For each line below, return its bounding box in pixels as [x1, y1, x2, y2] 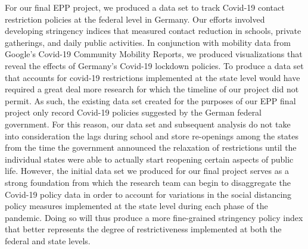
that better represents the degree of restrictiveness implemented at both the [5, 223, 282, 235]
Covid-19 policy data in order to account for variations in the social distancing [5, 188, 292, 200]
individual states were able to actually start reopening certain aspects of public [5, 152, 294, 165]
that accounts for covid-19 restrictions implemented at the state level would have [5, 71, 300, 83]
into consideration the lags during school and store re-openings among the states [5, 129, 299, 142]
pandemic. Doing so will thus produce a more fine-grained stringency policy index [5, 211, 303, 223]
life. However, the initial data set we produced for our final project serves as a [5, 164, 289, 177]
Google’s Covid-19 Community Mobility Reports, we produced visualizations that [5, 48, 303, 60]
